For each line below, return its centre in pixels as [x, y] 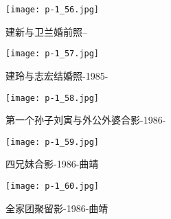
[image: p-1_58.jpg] [53, 98]
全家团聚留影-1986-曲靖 [57, 208]
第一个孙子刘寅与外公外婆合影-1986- [86, 120]
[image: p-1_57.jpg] [53, 54]
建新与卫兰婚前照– [46, 31]
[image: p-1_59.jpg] [53, 142]
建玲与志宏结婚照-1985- [57, 75]
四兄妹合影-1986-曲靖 [52, 164]
